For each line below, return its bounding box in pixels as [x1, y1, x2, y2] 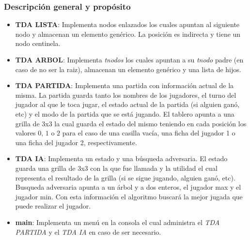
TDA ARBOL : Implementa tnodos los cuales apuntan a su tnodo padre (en [15, 55, 244, 64]
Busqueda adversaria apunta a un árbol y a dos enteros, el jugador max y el [15, 182, 241, 192]
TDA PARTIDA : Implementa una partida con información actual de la [15, 80, 234, 90]
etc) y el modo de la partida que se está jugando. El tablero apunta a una [15, 108, 234, 119]
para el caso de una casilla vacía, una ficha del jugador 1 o [62, 128, 235, 138]
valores [15, 128, 36, 138]
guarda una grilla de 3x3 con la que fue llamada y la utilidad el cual [15, 163, 218, 173]
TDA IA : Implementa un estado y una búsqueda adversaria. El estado [15, 153, 228, 164]
